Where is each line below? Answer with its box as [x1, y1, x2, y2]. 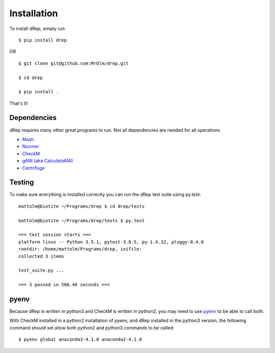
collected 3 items [18, 253, 65, 259]
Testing [9, 178, 34, 187]
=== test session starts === [18, 232, 91, 238]
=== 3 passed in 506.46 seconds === [18, 282, 110, 288]
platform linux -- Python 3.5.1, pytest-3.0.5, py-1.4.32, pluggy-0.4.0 [18, 239, 204, 245]
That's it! [9, 100, 28, 106]
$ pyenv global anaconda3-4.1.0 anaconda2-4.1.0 [18, 337, 142, 342]
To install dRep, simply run [9, 25, 65, 32]
